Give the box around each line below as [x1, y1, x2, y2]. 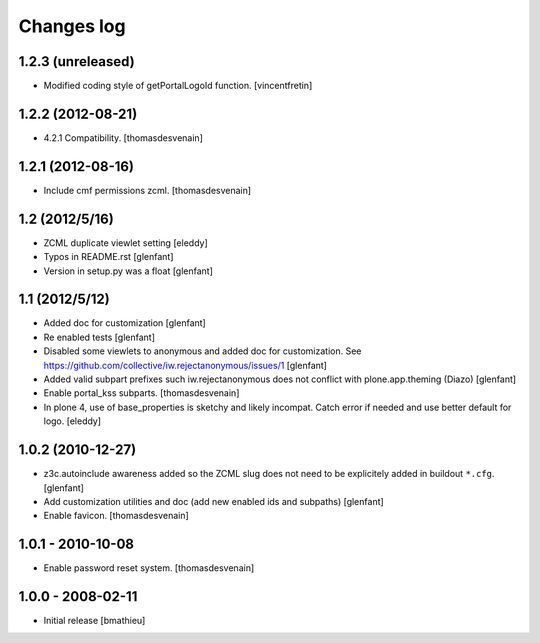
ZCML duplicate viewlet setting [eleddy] [43, 236, 209, 249]
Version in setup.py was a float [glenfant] [43, 265, 214, 277]
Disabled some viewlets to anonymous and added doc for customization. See [43, 345, 362, 357]
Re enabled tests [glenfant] [43, 331, 155, 343]
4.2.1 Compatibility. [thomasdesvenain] [43, 131, 204, 144]
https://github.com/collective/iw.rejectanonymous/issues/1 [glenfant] [43, 359, 327, 371]
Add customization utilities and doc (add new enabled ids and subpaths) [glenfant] [43, 495, 384, 507]
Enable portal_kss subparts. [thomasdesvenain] [43, 387, 240, 399]
